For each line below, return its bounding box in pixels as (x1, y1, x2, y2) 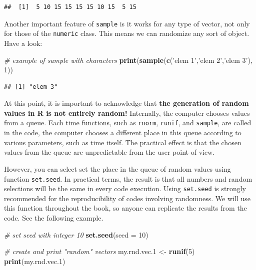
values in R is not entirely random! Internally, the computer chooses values (4, 107, 250, 118)
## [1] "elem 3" (4, 83, 58, 90)
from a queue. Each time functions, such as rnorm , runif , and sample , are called (4, 117, 251, 128)
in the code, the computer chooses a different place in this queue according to (4, 127, 241, 138)
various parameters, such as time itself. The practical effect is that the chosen (4, 137, 241, 147)
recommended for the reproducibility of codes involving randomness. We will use (4, 193, 250, 203)
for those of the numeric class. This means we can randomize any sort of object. (4, 28, 249, 38)
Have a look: (4, 37, 42, 48)
